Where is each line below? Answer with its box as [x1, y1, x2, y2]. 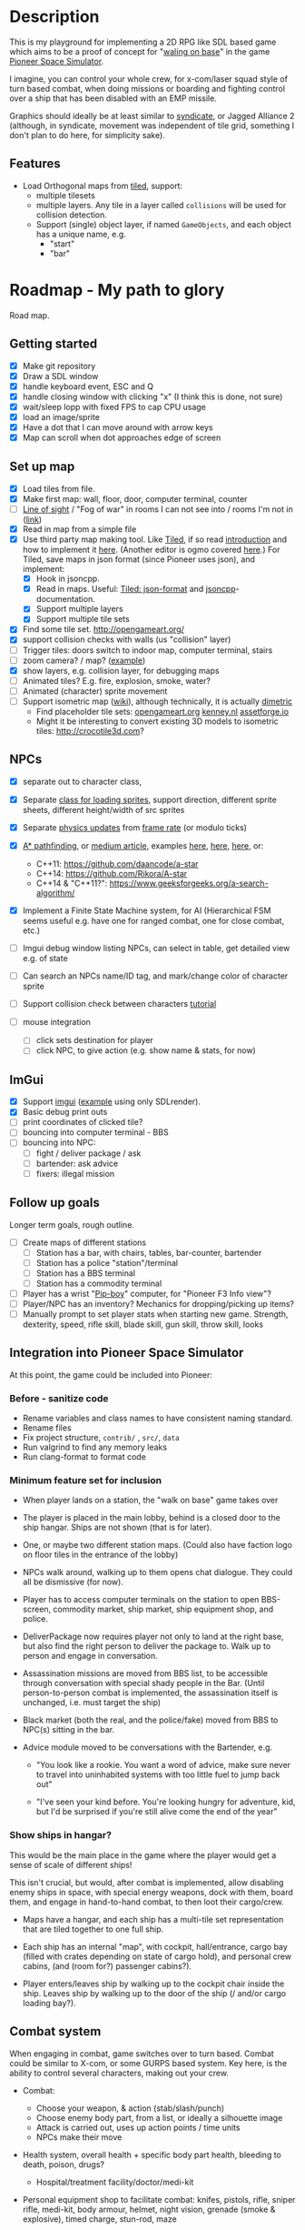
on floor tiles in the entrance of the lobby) [22, 1549, 179, 1561]
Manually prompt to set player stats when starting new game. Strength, [22, 1308, 289, 1320]
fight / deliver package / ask [35, 1148, 142, 1159]
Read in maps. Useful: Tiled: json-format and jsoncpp [35, 584, 236, 595]
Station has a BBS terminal [35, 1267, 136, 1279]
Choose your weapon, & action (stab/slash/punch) [35, 2103, 225, 2114]
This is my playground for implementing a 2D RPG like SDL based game [9, 36, 277, 47]
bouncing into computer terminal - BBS [22, 1127, 170, 1138]
